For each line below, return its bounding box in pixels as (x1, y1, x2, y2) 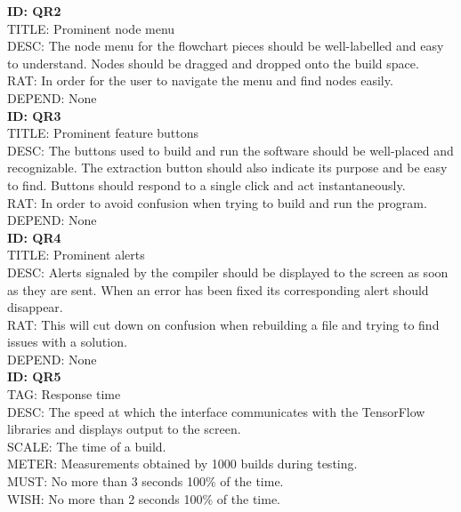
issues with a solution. (7, 332, 127, 351)
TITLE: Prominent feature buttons (7, 124, 199, 142)
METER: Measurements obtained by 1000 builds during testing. (7, 454, 358, 473)
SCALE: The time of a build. (7, 436, 166, 455)
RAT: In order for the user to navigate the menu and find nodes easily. (7, 71, 393, 90)
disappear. (7, 298, 63, 316)
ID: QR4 (7, 228, 61, 246)
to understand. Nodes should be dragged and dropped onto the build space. (7, 53, 419, 72)
